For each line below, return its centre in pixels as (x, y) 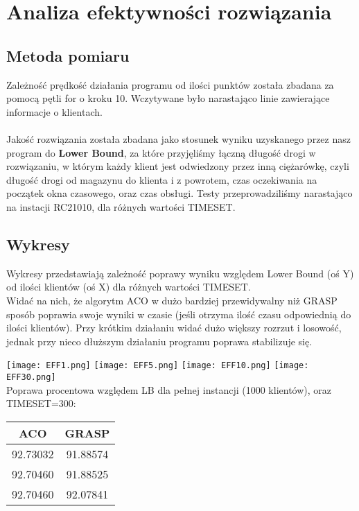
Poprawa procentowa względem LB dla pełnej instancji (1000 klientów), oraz (169, 389)
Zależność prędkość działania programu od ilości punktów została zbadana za (170, 84)
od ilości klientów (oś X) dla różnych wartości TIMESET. (129, 287)
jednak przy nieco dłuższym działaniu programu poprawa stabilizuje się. (159, 341)
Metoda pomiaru (68, 55)
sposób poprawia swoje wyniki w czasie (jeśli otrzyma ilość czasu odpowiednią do (179, 314)
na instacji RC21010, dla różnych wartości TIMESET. (121, 206)
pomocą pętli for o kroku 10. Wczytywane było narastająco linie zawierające (168, 98)
